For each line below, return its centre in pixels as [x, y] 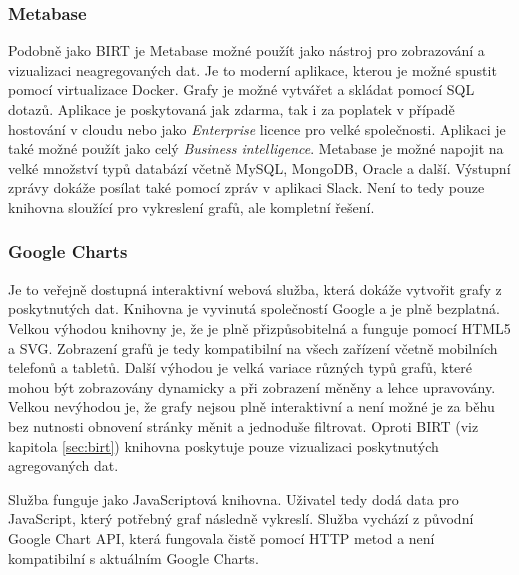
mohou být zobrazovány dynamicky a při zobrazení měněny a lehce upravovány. [252, 386]
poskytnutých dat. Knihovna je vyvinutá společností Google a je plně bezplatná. [254, 308]
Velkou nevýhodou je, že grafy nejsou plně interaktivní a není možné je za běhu [251, 406]
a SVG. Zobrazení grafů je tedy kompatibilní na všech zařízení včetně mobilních [253, 347]
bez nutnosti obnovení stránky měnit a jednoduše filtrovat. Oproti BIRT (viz [243, 425]
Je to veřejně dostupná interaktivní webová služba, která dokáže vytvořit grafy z [255, 288]
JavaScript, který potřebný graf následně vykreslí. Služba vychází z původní [241, 518]
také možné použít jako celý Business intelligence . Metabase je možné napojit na [256, 148]
